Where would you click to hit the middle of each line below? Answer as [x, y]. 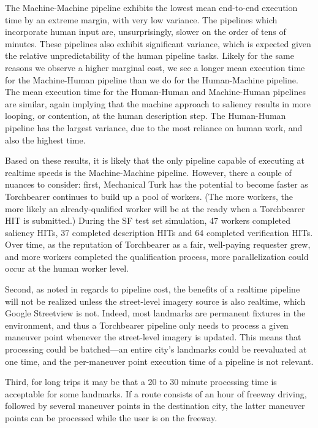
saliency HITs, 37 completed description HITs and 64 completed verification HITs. [159, 232]
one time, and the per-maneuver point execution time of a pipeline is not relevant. [159, 361]
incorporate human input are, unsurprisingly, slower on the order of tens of [146, 32]
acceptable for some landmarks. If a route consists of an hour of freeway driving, [156, 393]
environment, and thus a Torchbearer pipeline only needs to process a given [147, 325]
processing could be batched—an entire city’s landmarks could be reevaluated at [156, 349]
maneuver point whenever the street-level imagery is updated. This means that [153, 337]
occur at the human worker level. [67, 268]
